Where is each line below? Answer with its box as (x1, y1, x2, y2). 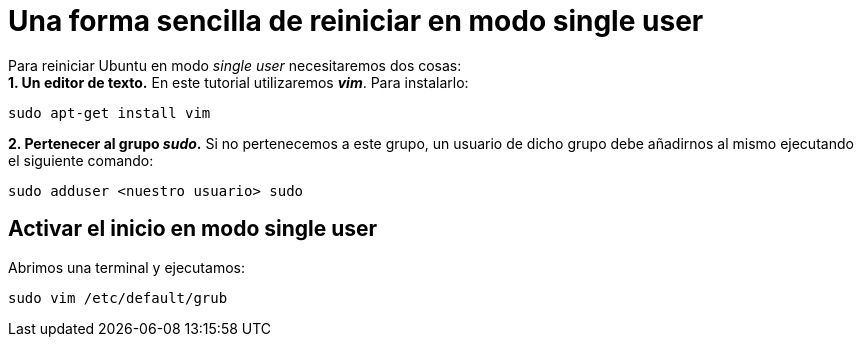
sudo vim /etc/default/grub (8, 289, 228, 306)
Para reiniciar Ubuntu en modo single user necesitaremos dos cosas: (8, 56, 462, 74)
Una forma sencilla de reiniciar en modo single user (8, 4, 704, 38)
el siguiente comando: (8, 151, 154, 169)
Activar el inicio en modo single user (8, 216, 378, 242)
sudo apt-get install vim (8, 104, 211, 121)
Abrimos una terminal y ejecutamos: (8, 258, 245, 276)
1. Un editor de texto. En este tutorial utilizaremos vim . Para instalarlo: (8, 73, 469, 91)
